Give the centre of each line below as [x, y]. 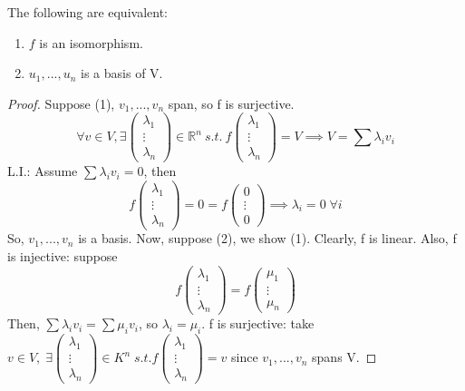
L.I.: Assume [43, 171]
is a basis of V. [122, 73]
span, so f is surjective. [231, 103]
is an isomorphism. [91, 42]
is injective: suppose [63, 256]
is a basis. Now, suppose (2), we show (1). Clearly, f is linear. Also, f [267, 238]
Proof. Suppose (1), [61, 103]
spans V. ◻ [344, 357]
